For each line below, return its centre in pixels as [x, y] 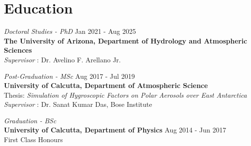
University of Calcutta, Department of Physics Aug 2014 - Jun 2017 [115, 130]
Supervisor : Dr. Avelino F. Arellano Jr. [62, 59]
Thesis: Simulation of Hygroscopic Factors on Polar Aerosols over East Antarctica [125, 95]
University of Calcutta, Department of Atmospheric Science [106, 85]
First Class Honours [33, 139]
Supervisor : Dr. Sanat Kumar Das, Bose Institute [78, 104]
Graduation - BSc [30, 120]
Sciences [18, 50]
